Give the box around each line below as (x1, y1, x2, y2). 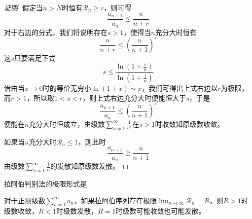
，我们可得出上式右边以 (142, 83, 218, 93)
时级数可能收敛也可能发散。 (115, 206, 206, 216)
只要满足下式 (14, 52, 56, 63)
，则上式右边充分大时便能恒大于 (82, 92, 186, 103)
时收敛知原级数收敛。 (155, 118, 224, 129)
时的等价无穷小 (42, 83, 91, 93)
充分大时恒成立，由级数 (29, 118, 105, 129)
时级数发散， (56, 206, 98, 216)
